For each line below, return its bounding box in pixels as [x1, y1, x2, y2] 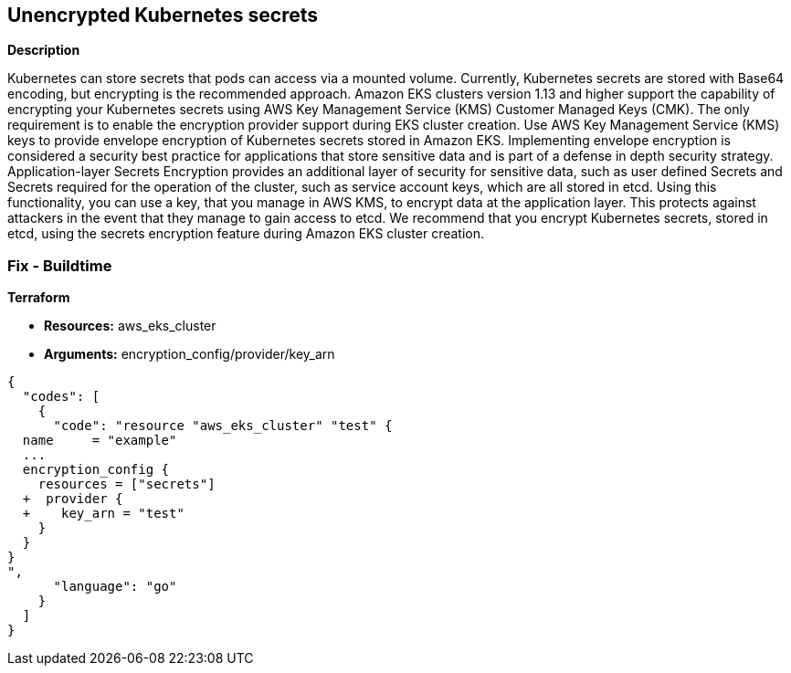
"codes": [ [22, 389, 100, 405]
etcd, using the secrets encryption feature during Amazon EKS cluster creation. [7, 226, 485, 242]
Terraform [7, 289, 70, 306]
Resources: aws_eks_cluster [44, 318, 216, 334]
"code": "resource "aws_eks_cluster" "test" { [53, 418, 393, 434]
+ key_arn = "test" [22, 506, 185, 521]
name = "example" [22, 433, 177, 448]
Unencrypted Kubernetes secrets [7, 4, 319, 26]
